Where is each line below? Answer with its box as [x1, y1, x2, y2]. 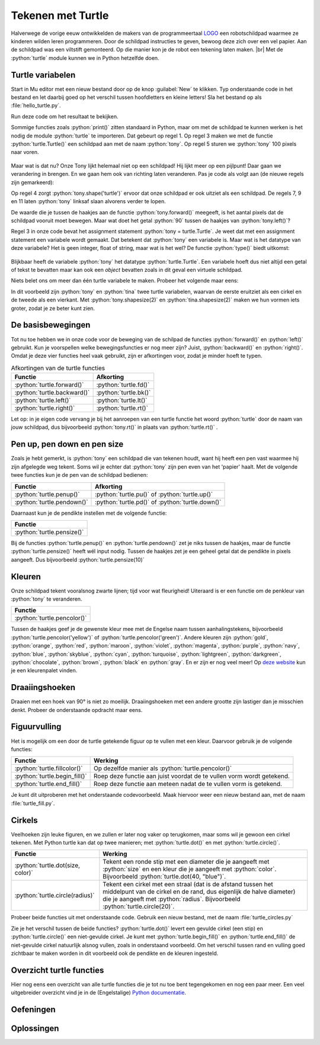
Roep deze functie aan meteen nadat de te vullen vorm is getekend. [94, 780, 283, 788]
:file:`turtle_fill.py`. [11, 800, 55, 807]
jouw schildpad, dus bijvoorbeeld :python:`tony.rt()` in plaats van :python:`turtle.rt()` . [11, 424, 218, 431]
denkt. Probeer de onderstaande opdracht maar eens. [11, 706, 143, 713]
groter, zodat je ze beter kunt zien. [11, 304, 95, 312]
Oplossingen [11, 1024, 59, 1034]
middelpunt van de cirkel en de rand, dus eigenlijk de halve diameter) [103, 887, 296, 896]
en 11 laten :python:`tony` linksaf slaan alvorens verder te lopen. [11, 198, 166, 205]
